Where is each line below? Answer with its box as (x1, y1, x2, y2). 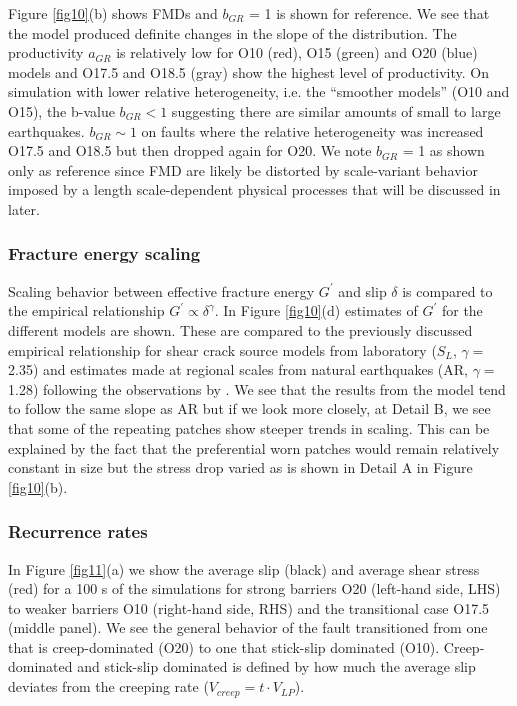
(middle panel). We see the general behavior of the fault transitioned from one (8, 617, 488, 638)
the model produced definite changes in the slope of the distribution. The (8, 22, 457, 43)
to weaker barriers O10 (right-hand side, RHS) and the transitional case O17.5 (8, 597, 490, 618)
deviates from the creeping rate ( (8, 676, 209, 697)
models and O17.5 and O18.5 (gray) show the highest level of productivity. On (8, 61, 490, 82)
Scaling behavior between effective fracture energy (8, 280, 315, 301)
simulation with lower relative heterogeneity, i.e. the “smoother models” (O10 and (8, 81, 510, 102)
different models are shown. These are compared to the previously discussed (8, 319, 473, 340)
